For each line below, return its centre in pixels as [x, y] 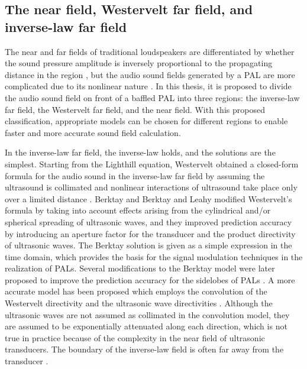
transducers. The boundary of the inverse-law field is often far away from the [144, 349]
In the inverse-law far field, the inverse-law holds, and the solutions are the [140, 152]
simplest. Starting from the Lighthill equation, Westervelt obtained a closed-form [152, 164]
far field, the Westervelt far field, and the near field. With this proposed [135, 109]
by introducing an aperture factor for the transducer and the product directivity [150, 233]
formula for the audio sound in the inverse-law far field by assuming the [135, 175]
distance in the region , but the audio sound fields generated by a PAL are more [150, 74]
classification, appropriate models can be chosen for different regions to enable [146, 121]
